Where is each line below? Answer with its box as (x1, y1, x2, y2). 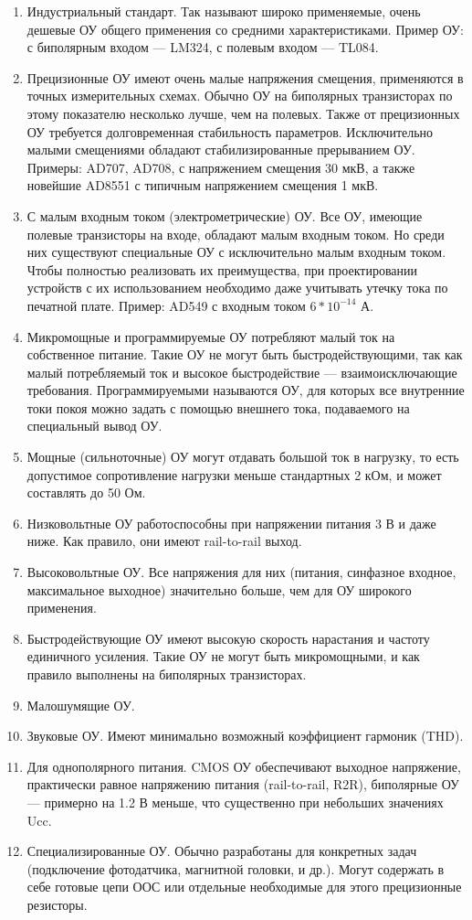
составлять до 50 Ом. (26, 483, 146, 502)
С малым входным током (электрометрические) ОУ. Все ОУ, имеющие (26, 206, 423, 225)
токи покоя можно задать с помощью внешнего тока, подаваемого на (26, 398, 410, 417)
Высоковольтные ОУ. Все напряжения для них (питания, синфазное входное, (26, 562, 456, 582)
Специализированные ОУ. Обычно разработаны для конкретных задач (26, 841, 417, 861)
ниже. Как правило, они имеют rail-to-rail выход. (26, 531, 302, 551)
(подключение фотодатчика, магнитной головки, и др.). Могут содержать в (26, 859, 445, 878)
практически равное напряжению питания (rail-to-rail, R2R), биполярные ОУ (26, 775, 459, 794)
